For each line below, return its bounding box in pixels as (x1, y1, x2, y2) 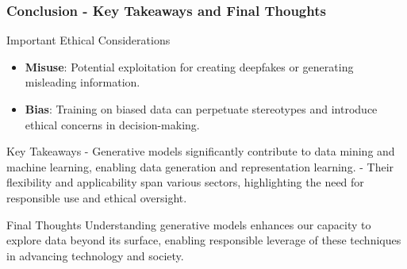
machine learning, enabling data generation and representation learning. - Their (6, 158, 394, 175)
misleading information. (25, 74, 140, 90)
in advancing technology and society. (6, 247, 184, 263)
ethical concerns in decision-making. (25, 116, 200, 133)
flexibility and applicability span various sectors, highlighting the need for (6, 174, 364, 190)
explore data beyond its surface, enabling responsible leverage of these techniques (6, 232, 401, 248)
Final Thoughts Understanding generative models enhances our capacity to (6, 216, 371, 232)
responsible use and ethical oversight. (6, 189, 187, 206)
